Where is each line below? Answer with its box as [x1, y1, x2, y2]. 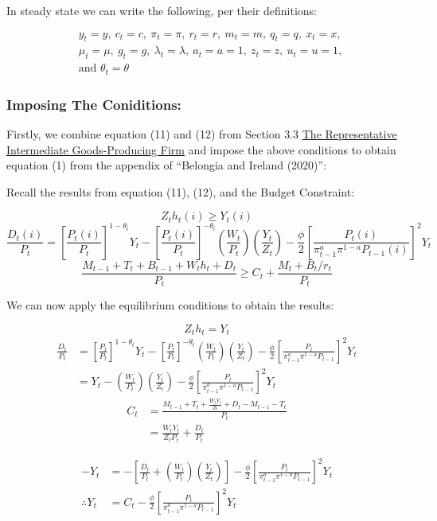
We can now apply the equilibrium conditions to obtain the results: [6, 297, 334, 313]
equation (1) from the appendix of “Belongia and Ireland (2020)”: [6, 157, 327, 173]
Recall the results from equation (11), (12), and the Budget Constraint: [6, 183, 355, 200]
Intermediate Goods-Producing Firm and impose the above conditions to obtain [6, 141, 396, 157]
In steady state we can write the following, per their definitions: [6, 2, 318, 18]
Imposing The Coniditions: [6, 94, 181, 114]
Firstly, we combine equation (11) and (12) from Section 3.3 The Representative [6, 125, 397, 142]
